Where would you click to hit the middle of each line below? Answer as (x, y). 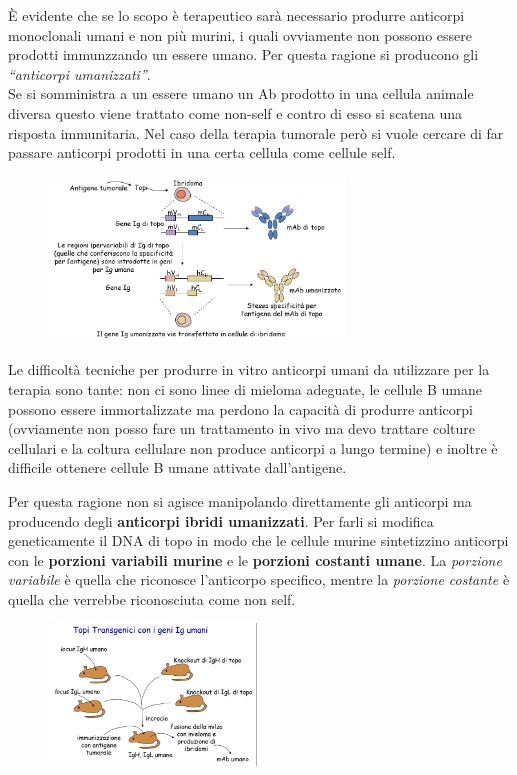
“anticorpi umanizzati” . (79, 73)
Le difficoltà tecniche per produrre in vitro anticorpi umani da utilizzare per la (249, 369)
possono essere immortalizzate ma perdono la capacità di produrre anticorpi (240, 408)
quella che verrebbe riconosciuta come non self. (152, 598)
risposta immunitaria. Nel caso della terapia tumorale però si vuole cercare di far (256, 132)
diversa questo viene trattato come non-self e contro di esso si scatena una (235, 112)
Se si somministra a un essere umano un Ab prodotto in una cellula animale (241, 93)
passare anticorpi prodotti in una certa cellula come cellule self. (202, 152)
